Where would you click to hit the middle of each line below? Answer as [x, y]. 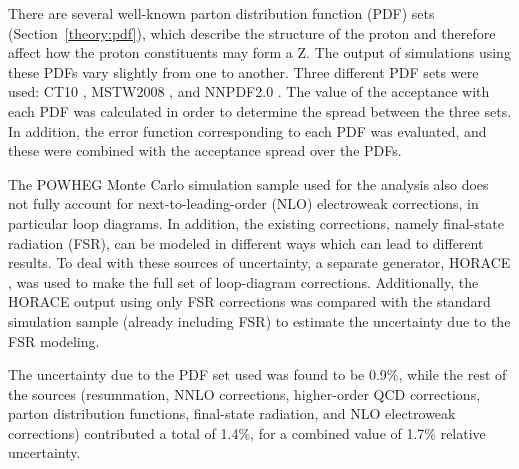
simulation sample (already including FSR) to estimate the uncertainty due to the [259, 320]
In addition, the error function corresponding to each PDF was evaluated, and [247, 130]
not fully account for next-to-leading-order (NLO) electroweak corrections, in [243, 203]
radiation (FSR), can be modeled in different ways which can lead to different [246, 242]
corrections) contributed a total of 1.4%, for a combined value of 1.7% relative [247, 432]
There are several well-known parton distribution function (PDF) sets [221, 13]
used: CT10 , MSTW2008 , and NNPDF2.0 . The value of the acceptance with [249, 91]
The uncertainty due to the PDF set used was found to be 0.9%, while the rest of [257, 374]
